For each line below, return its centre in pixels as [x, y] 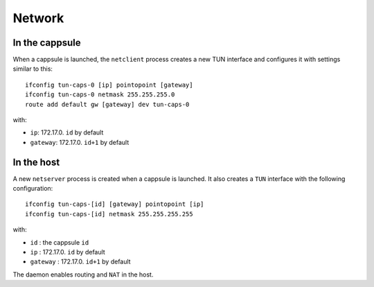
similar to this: [33, 69]
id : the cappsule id [60, 242]
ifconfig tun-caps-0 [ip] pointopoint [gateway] [109, 85]
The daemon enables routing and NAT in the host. [83, 275]
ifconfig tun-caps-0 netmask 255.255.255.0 [100, 95]
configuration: [33, 189]
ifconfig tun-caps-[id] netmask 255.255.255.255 [109, 214]
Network [38, 18]
